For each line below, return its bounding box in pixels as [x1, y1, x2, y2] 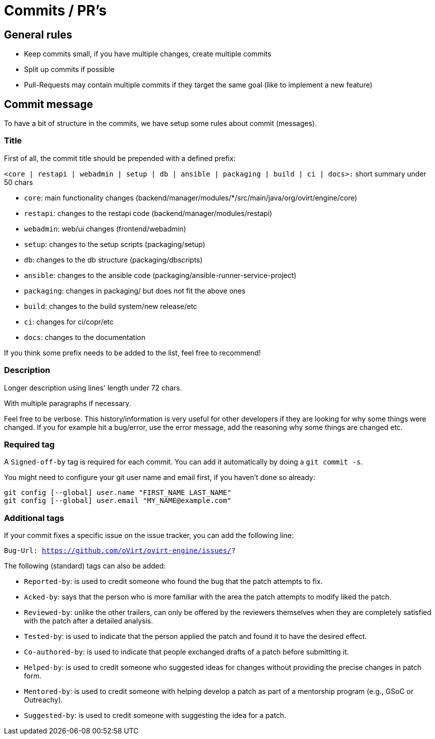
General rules [4, 28, 72, 41]
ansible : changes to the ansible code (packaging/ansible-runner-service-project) [24, 270, 297, 279]
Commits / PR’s [4, 2, 107, 19]
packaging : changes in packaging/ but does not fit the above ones [24, 286, 246, 295]
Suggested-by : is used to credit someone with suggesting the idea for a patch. [24, 711, 286, 720]
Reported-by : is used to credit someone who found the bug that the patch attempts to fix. [24, 577, 323, 586]
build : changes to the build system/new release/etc [24, 301, 197, 310]
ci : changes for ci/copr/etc [24, 317, 114, 326]
